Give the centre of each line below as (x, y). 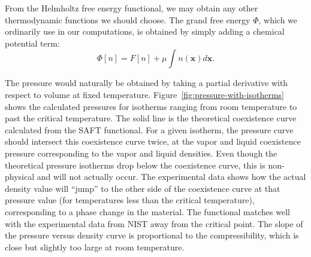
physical (20, 177)
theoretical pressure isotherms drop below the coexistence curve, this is (135, 165)
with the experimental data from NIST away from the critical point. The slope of (154, 223)
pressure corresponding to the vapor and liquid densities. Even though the (141, 153)
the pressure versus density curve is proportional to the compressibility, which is (152, 235)
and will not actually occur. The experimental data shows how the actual (171, 177)
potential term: (32, 43)
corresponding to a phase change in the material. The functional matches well (147, 211)
